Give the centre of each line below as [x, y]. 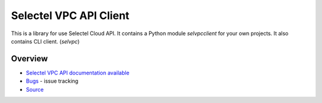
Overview [30, 59]
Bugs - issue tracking [52, 81]
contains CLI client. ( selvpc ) [45, 41]
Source [35, 89]
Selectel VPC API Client [70, 15]
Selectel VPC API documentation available [78, 73]
